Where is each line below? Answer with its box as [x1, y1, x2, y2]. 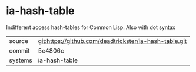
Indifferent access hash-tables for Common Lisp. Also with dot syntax [6, 24, 175, 31]
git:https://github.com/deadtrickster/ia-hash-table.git [38, 37, 187, 45]
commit [9, 46, 30, 54]
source [9, 37, 28, 45]
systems [9, 56, 32, 64]
